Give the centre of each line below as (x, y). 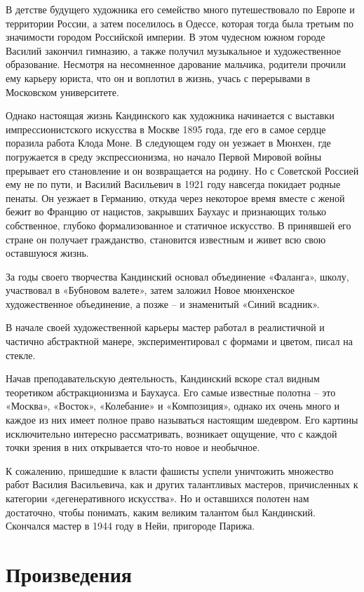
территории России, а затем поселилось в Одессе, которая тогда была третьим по (180, 23)
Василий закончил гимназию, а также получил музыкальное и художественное (173, 50)
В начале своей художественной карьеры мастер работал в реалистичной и (165, 327)
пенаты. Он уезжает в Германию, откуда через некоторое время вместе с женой (175, 197)
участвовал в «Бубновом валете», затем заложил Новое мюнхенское (150, 290)
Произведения (69, 573)
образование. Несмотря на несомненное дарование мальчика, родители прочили (176, 64)
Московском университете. (62, 92)
